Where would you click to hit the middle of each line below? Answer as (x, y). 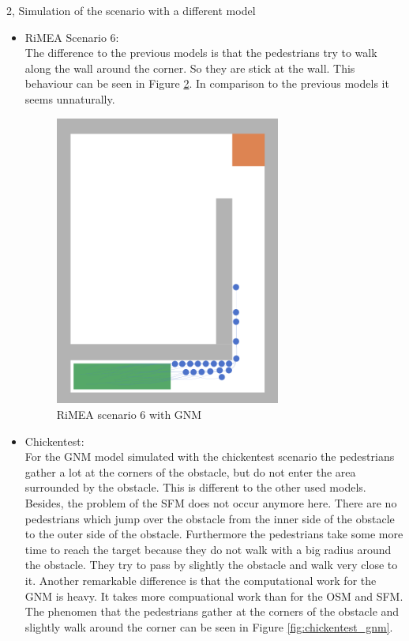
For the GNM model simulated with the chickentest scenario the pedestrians (210, 456)
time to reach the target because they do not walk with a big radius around (208, 549)
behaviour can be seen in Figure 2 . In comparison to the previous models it (207, 83)
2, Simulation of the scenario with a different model (131, 10)
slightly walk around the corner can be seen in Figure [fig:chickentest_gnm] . (209, 626)
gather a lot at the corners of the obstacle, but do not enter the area (190, 471)
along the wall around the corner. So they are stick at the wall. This (190, 68)
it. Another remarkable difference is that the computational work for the (201, 580)
